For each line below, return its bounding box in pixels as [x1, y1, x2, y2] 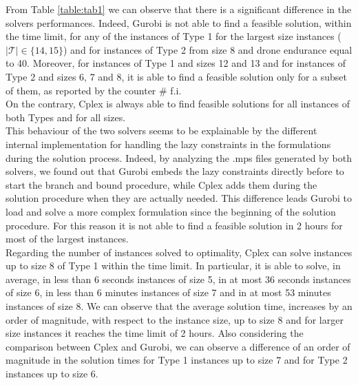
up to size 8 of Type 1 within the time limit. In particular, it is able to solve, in [6, 258, 341, 273]
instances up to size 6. [6, 366, 98, 381]
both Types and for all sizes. [6, 110, 126, 124]
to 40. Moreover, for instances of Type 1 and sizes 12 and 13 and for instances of [6, 56, 346, 70]
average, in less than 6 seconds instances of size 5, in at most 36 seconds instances [6, 271, 351, 286]
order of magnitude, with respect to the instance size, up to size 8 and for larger [6, 312, 344, 326]
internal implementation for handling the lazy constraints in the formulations [6, 136, 331, 151]
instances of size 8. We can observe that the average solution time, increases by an [6, 299, 352, 313]
